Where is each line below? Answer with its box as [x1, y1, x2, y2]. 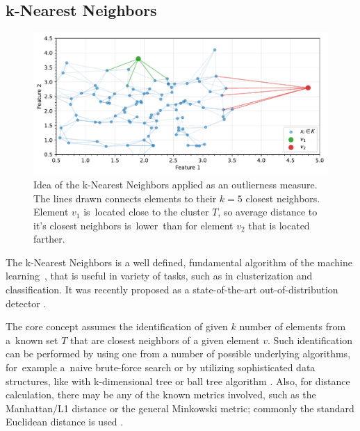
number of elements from [239, 319, 346, 334]
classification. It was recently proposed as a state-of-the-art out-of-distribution [6, 282, 338, 297]
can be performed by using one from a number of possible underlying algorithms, [6, 346, 351, 361]
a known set [6, 332, 58, 347]
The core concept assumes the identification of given [6, 319, 228, 334]
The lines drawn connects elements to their [33, 190, 217, 205]
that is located [248, 218, 310, 232]
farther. [33, 231, 65, 246]
